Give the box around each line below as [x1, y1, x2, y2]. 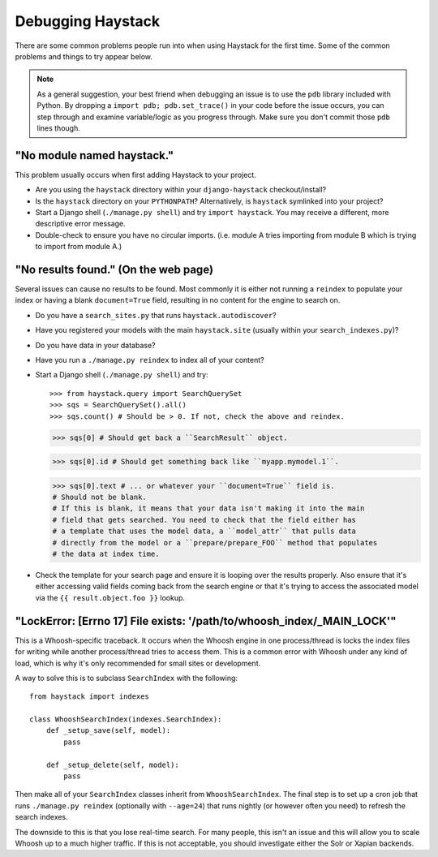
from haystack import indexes [29, 692, 150, 701]
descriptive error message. [35, 219, 126, 229]
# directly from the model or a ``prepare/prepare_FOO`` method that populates [52, 538, 378, 547]
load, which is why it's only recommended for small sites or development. [15, 658, 261, 668]
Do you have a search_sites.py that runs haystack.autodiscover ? [35, 310, 277, 320]
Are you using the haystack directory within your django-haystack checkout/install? [35, 185, 327, 195]
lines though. [36, 123, 80, 133]
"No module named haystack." [15, 149, 174, 162]
